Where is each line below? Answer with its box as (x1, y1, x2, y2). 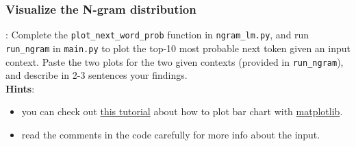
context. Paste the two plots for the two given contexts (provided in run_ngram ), (5, 54, 344, 69)
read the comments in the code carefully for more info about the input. (21, 127, 320, 141)
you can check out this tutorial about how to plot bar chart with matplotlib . (21, 104, 343, 119)
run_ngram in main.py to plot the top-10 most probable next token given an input (5, 40, 351, 55)
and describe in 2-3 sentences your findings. (5, 68, 188, 82)
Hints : (5, 81, 35, 95)
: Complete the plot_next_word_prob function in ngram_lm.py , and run (5, 27, 309, 42)
